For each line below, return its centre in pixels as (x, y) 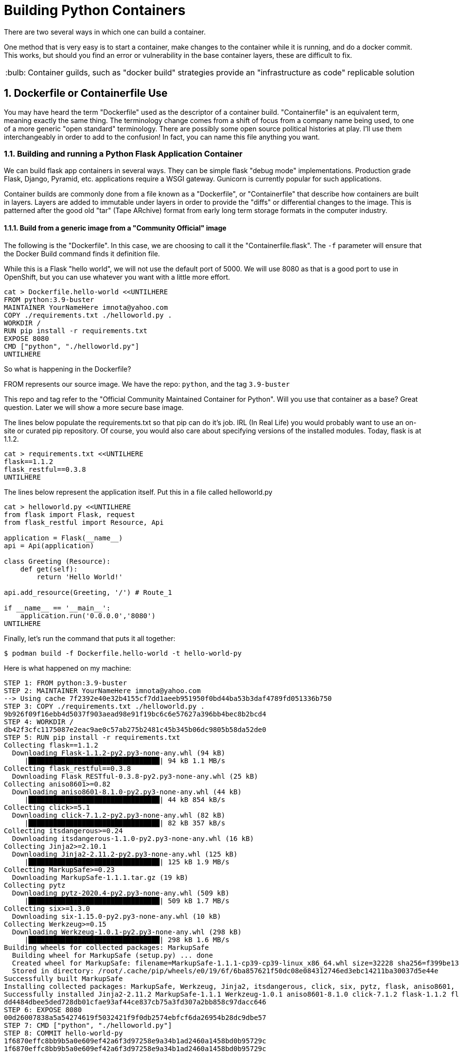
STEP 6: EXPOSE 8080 (43, 1010)
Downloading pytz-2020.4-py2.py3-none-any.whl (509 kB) (121, 893)
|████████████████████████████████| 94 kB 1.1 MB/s (125, 760)
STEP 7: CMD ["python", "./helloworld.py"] (88, 1025)
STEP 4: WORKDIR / (39, 722)
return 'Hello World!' (80, 577)
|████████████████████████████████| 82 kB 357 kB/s (125, 823)
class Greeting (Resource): (57, 561)
